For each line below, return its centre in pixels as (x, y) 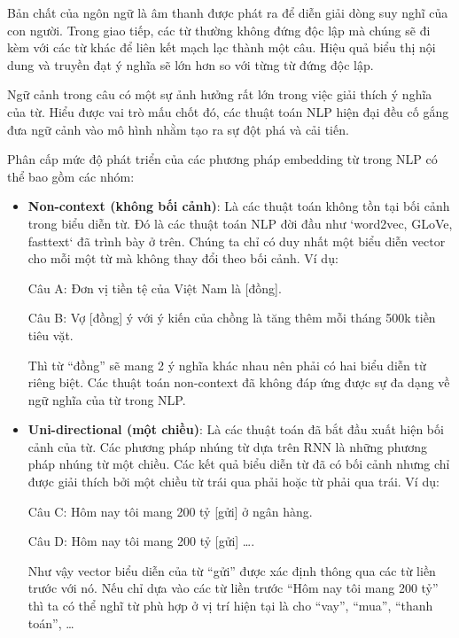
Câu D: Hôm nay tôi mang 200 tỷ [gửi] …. (141, 541)
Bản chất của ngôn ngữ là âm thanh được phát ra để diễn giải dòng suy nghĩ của (228, 12)
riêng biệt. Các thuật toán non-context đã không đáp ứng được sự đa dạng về (239, 382)
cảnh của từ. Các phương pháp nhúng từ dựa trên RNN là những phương (228, 446)
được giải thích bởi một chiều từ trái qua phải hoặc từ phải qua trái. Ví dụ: (233, 482)
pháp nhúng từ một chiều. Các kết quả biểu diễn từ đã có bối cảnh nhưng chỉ (239, 464)
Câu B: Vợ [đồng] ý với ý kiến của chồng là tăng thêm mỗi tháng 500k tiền (232, 318)
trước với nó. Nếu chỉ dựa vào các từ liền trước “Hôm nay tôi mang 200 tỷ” (233, 588)
